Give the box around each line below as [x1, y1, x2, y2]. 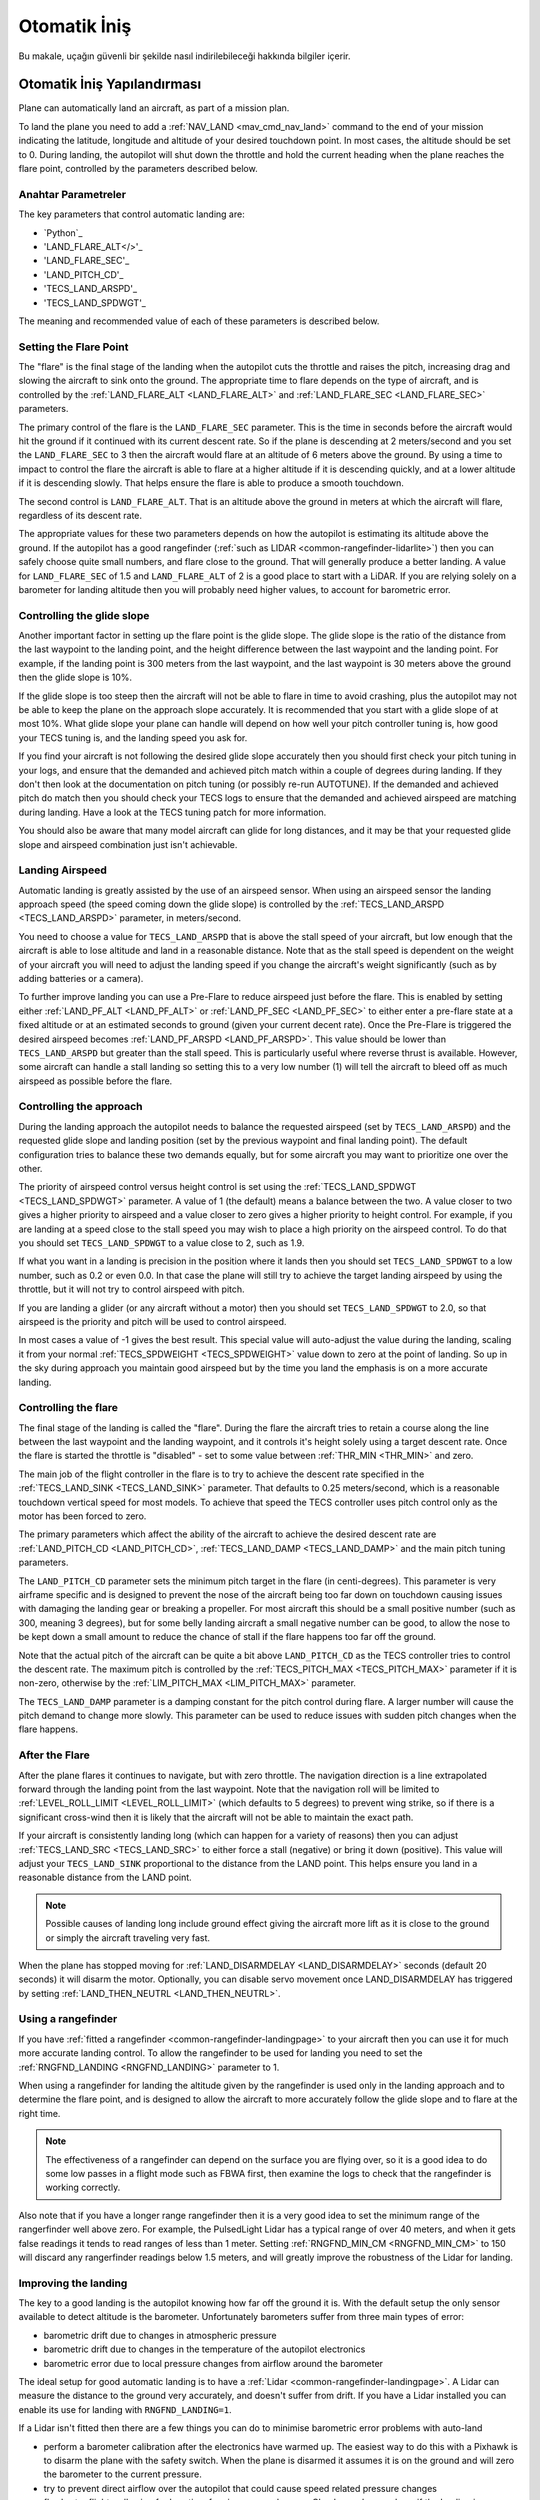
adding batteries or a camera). [18, 972, 144, 984]
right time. [18, 2107, 61, 2119]
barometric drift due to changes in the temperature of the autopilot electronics [43, 2343, 366, 2355]
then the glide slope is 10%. [18, 671, 133, 684]
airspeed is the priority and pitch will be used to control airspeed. [18, 1315, 287, 1327]
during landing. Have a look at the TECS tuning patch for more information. [18, 806, 327, 818]
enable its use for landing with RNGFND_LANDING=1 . [18, 2403, 232, 2415]
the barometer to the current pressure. [43, 2468, 202, 2480]
